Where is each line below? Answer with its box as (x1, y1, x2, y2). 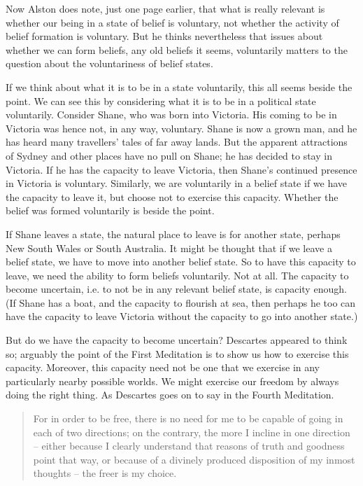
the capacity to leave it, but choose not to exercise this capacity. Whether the (6, 189, 339, 204)
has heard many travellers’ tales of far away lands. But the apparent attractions (6, 134, 348, 149)
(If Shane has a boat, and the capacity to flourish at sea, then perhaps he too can (6, 295, 356, 310)
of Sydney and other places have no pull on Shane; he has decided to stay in (6, 148, 332, 162)
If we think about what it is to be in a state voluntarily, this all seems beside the (6, 79, 353, 94)
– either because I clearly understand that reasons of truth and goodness (33, 438, 345, 453)
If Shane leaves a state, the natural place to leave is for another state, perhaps (6, 226, 341, 241)
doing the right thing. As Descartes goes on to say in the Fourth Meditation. (6, 387, 334, 402)
